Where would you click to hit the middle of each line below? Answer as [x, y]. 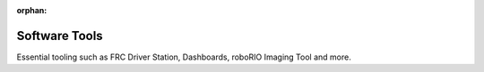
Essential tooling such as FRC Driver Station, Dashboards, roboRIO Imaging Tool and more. [184, 57]
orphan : [32, 10]
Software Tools [60, 36]
